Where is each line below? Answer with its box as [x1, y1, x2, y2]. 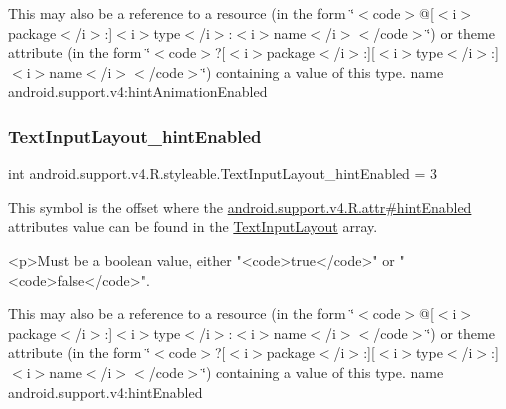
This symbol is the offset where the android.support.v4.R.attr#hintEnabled [8, 196, 472, 217]
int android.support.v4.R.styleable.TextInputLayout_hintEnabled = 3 [8, 163, 438, 184]
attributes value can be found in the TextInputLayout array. [8, 216, 378, 237]
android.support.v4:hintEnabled [8, 381, 203, 402]
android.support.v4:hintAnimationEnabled [8, 81, 268, 102]
